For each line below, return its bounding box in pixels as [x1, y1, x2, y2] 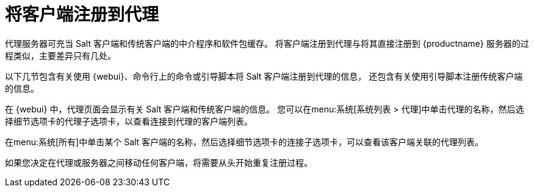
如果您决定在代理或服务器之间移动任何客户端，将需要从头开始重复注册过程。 [5, 157, 312, 168]
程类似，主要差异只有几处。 [5, 50, 116, 61]
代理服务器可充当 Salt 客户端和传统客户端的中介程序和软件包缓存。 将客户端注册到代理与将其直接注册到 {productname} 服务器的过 [5, 38, 529, 49]
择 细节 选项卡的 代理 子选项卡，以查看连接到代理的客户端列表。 [5, 115, 253, 126]
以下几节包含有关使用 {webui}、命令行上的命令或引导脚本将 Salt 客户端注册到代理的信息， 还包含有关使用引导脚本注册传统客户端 [5, 70, 523, 81]
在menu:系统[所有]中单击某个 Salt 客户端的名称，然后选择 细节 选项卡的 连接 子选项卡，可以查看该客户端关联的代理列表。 [5, 136, 484, 147]
